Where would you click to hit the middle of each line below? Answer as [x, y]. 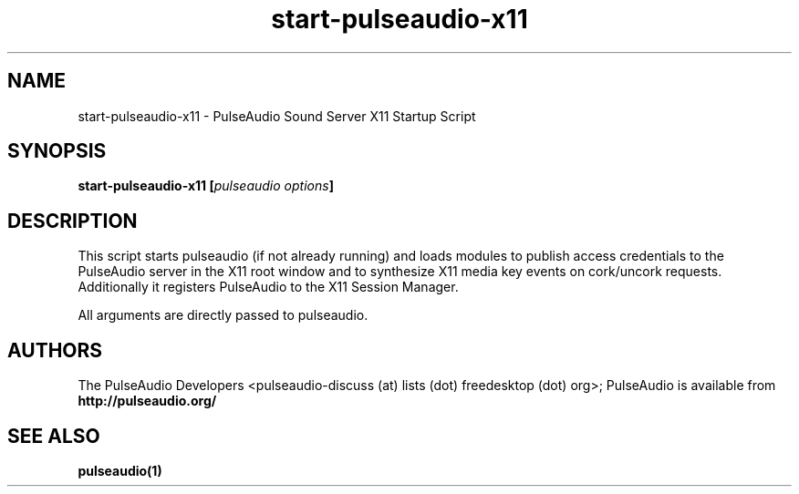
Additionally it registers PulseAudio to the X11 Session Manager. [268, 287]
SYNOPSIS [57, 151]
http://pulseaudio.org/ [147, 401]
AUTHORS [55, 350]
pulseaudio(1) [120, 470]
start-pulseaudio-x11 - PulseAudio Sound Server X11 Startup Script [277, 116]
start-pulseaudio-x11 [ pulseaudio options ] [206, 186]
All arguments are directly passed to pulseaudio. [223, 315]
